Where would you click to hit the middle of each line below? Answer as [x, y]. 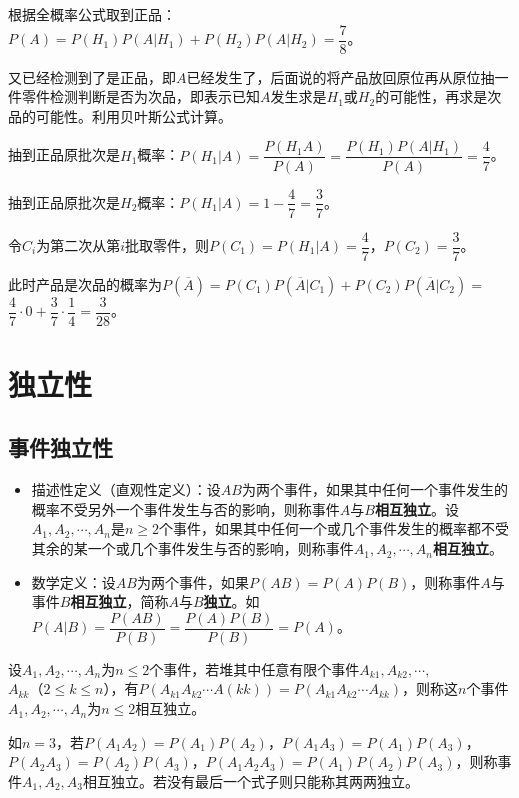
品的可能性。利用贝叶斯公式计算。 [120, 115]
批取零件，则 [167, 245]
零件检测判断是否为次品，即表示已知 [140, 96]
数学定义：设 [73, 581]
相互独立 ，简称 [119, 601]
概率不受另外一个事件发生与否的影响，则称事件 [185, 508]
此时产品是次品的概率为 [85, 283]
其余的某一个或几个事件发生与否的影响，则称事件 [192, 548]
